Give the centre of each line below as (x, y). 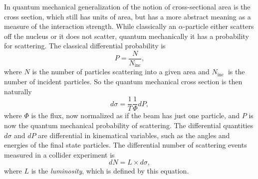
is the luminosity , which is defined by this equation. (110, 171)
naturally (18, 91)
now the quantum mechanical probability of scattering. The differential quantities (129, 125)
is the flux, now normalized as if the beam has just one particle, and (135, 115)
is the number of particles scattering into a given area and (121, 72)
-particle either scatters (218, 26)
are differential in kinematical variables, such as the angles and (134, 135)
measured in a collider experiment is (59, 154)
